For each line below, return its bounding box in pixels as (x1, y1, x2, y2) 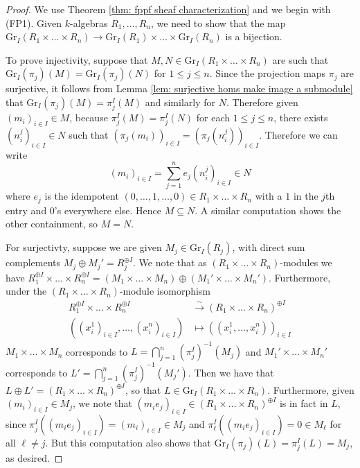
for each (196, 110, 231, 125)
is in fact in (279, 396, 328, 410)
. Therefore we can (259, 127, 338, 141)
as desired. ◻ (6, 451, 63, 465)
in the (293, 189, 318, 203)
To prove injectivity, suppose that (6, 52, 148, 67)
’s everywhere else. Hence (54, 202, 162, 217)
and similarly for (145, 94, 216, 109)
